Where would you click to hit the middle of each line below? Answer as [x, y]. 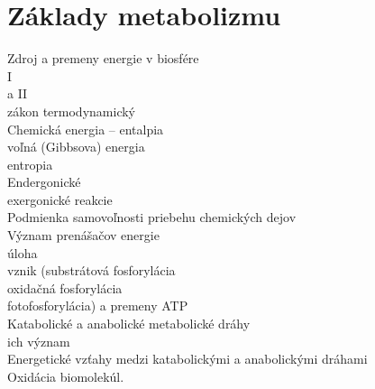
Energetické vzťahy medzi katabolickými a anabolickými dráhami [187, 359]
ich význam [39, 341]
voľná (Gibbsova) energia [76, 147]
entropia [30, 164]
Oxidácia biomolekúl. [66, 376]
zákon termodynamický [71, 111]
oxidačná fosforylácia [65, 287]
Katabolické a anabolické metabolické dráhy [129, 324]
